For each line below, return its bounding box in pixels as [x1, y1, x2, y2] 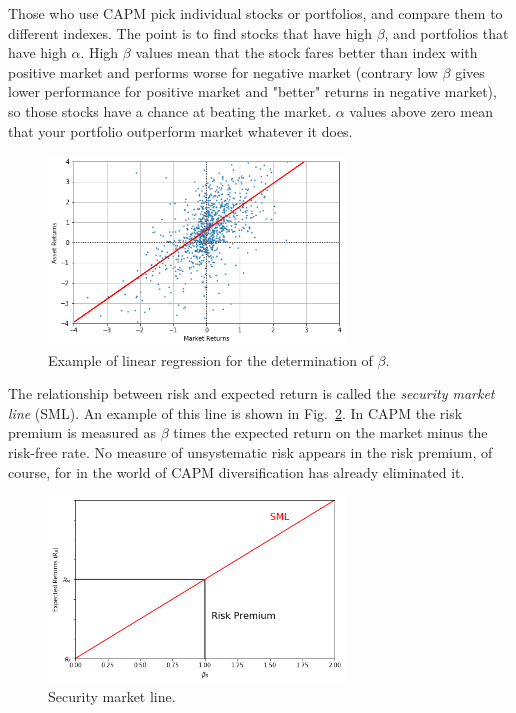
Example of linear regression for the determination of [48, 349, 373, 370]
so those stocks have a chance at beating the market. [8, 100, 332, 121]
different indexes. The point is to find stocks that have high [8, 22, 372, 43]
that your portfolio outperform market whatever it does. [8, 120, 353, 141]
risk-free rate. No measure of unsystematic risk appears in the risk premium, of [8, 442, 493, 463]
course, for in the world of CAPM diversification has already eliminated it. [8, 461, 465, 482]
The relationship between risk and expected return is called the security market [8, 383, 495, 404]
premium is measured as [8, 422, 157, 443]
